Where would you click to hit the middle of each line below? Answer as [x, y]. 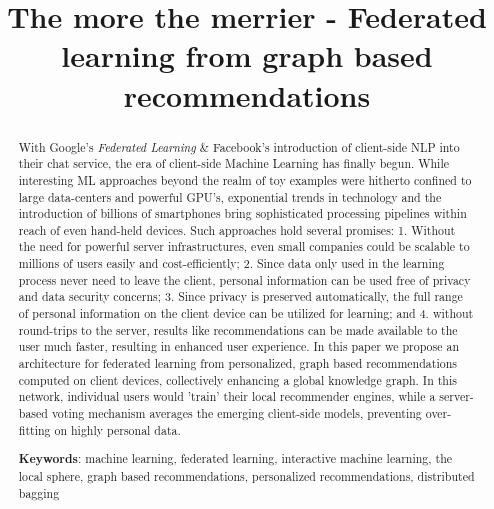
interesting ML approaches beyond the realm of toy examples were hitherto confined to [245, 179]
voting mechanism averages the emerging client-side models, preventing [236, 413]
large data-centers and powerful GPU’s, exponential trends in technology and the [230, 196]
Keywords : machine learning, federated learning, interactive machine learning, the [235, 459]
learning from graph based [247, 55]
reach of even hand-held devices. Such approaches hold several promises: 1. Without [237, 229]
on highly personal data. [117, 429]
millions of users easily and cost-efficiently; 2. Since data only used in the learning [231, 263]
